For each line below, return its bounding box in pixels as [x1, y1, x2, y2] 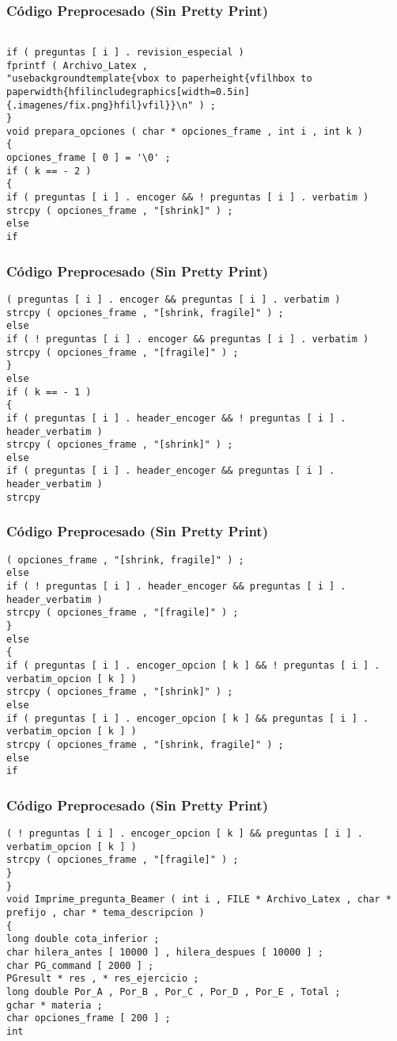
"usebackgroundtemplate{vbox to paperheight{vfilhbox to [6, 73, 312, 85]
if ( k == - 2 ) [6, 165, 92, 177]
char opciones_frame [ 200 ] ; [6, 1012, 171, 1024]
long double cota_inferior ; [6, 933, 160, 945]
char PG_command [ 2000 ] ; [6, 959, 154, 971]
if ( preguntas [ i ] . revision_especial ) [6, 46, 244, 58]
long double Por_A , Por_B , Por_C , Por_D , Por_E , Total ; [6, 986, 341, 997]
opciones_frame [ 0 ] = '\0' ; [6, 152, 171, 164]
